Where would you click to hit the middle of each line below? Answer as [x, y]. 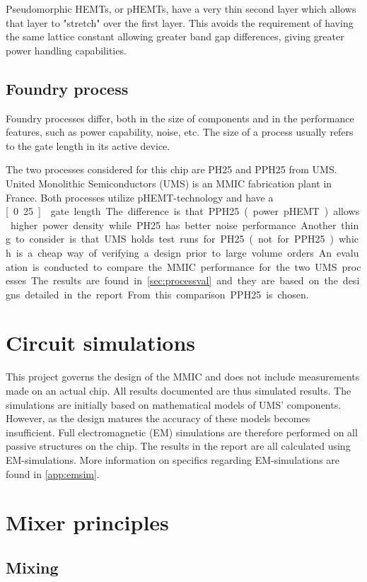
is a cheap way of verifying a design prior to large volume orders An [174, 252]
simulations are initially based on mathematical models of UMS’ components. [174, 404]
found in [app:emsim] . [53, 473]
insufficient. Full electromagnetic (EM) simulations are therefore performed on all [182, 432]
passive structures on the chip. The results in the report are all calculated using [178, 446]
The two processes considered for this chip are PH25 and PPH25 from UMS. [171, 169]
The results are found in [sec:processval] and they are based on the [184, 280]
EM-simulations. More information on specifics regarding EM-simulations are [173, 459]
